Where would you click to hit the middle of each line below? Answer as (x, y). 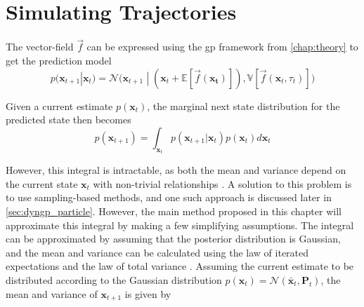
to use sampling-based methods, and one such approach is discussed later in (169, 197)
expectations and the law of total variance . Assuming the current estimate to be (180, 266)
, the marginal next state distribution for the (243, 105)
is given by (148, 293)
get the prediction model (59, 60)
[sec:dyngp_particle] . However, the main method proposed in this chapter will (174, 211)
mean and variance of (52, 293)
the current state (42, 183)
